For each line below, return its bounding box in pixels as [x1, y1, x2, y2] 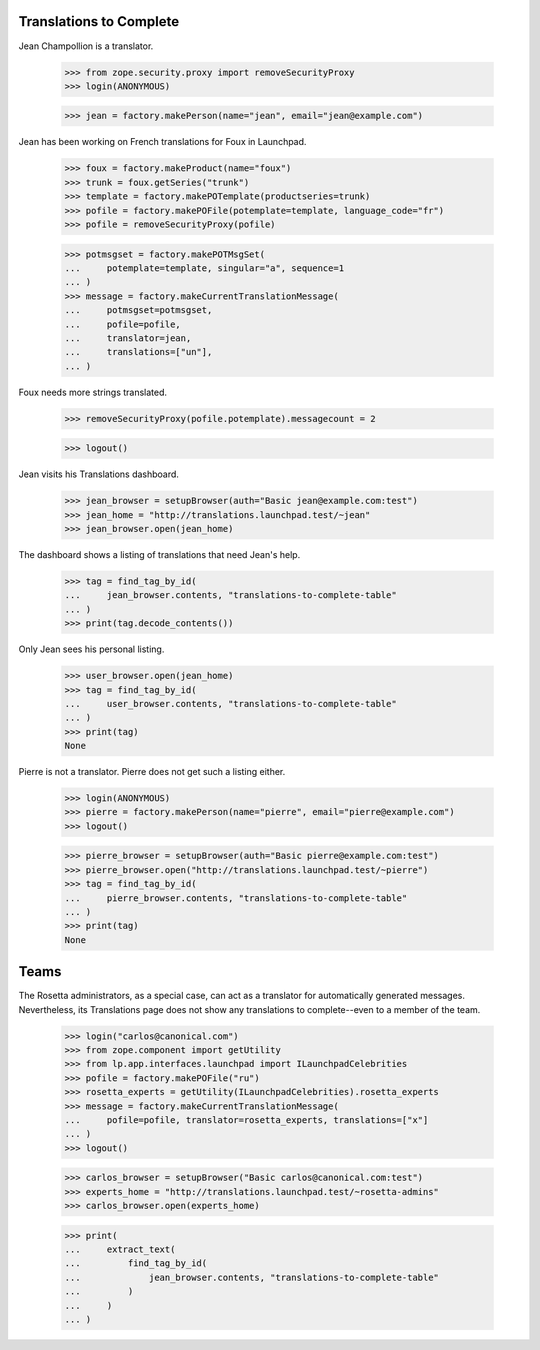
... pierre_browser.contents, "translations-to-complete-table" [64, 892, 408, 904]
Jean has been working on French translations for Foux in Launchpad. [18, 136, 307, 148]
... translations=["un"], [64, 346, 213, 358]
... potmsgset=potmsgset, [64, 305, 213, 316]
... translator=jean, [64, 332, 192, 344]
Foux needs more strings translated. [18, 386, 168, 398]
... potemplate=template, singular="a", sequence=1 [64, 262, 345, 274]
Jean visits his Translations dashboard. [18, 468, 180, 480]
